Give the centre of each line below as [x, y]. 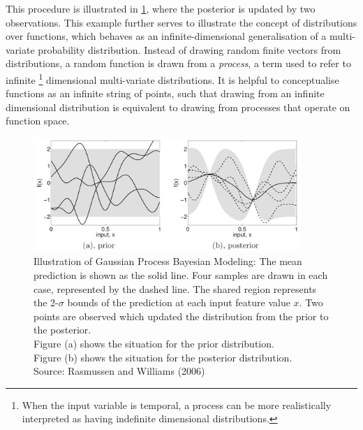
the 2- [46, 302]
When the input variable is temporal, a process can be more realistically [177, 404]
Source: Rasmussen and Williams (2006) [119, 371]
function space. [38, 121]
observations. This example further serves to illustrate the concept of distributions [181, 22]
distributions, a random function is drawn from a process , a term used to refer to [178, 63]
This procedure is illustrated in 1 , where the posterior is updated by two [161, 8]
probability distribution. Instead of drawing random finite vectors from [190, 49]
